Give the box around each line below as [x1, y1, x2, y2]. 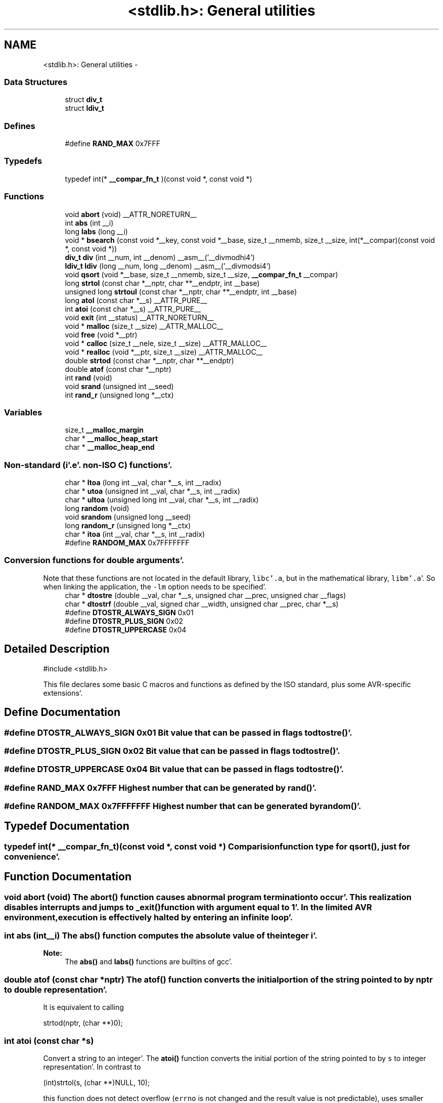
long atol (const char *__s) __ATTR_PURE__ [65, 295, 207, 305]
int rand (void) [65, 373, 112, 382]
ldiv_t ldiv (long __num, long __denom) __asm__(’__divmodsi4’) [65, 261, 271, 270]
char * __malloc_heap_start [65, 434, 158, 443]
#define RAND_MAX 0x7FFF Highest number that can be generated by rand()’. [4, 782, 317, 793]
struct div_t [65, 95, 103, 104]
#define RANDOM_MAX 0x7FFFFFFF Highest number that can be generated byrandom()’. [4, 801, 362, 812]
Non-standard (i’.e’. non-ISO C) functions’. [4, 459, 172, 470]
